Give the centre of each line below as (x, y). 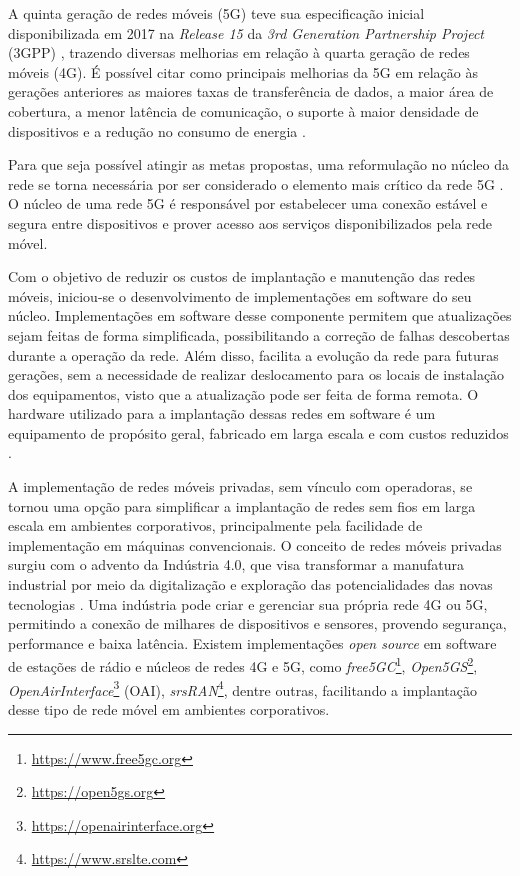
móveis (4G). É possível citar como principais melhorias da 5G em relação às (243, 71)
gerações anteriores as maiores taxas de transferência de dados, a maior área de (251, 91)
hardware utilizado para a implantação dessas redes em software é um (222, 413)
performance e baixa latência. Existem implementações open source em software (252, 642)
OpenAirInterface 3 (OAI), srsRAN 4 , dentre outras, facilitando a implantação (243, 688)
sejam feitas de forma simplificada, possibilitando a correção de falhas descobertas (259, 334)
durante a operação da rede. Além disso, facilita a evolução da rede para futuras (253, 354)
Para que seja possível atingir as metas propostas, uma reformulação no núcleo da (259, 164)
